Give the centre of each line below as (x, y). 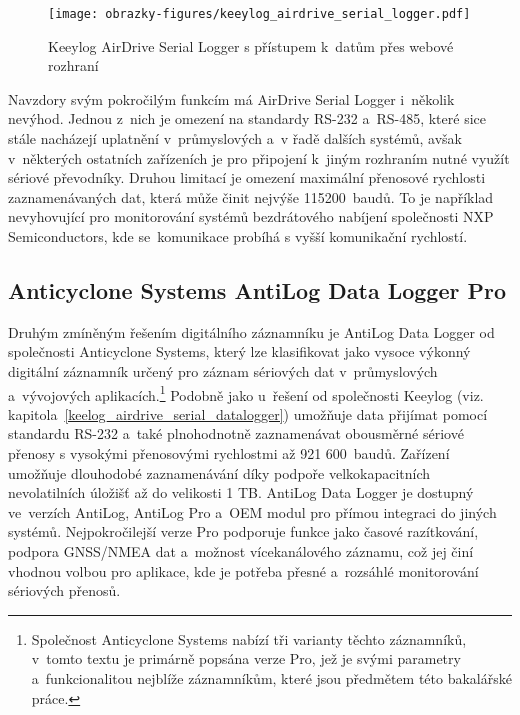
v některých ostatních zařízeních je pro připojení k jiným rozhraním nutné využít (259, 157)
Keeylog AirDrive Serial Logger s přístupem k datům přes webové (251, 45)
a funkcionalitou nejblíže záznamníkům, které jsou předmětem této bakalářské (271, 677)
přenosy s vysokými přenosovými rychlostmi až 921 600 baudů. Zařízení (229, 453)
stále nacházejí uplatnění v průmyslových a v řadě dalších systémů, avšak (235, 138)
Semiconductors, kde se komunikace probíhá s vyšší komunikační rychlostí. (238, 236)
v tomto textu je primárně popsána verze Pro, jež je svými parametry (246, 658)
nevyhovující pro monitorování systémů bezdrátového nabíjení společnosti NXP (251, 216)
